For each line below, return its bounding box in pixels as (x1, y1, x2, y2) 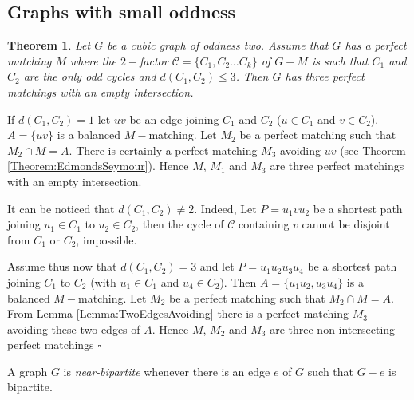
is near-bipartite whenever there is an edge (63, 362, 270, 379)
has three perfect (285, 68, 365, 85)
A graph (7, 362, 48, 379)
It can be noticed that (7, 200, 115, 216)
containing (239, 216, 290, 232)
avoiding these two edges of (7, 320, 140, 337)
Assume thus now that (7, 258, 117, 275)
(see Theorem (340, 141, 406, 158)
